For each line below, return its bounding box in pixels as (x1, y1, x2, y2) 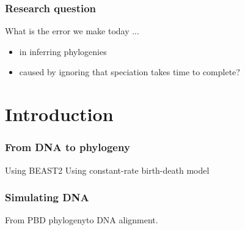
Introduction (5, 102, 114, 127)
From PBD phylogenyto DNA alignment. (5, 213, 158, 226)
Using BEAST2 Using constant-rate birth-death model (5, 163, 210, 176)
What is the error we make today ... (5, 24, 139, 37)
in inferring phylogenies (19, 45, 107, 57)
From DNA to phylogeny (5, 139, 130, 155)
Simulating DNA (5, 190, 89, 205)
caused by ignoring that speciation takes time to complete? (19, 65, 240, 78)
